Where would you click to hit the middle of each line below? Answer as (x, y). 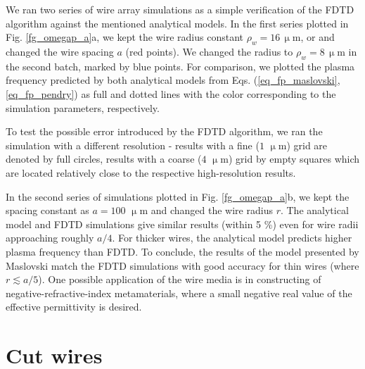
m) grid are (303, 145)
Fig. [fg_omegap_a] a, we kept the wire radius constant (124, 37)
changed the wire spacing (60, 51)
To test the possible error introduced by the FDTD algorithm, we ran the (164, 131)
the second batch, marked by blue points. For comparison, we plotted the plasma (180, 66)
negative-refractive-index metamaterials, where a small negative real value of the (179, 293)
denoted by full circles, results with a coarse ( (104, 159)
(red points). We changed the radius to (209, 51)
